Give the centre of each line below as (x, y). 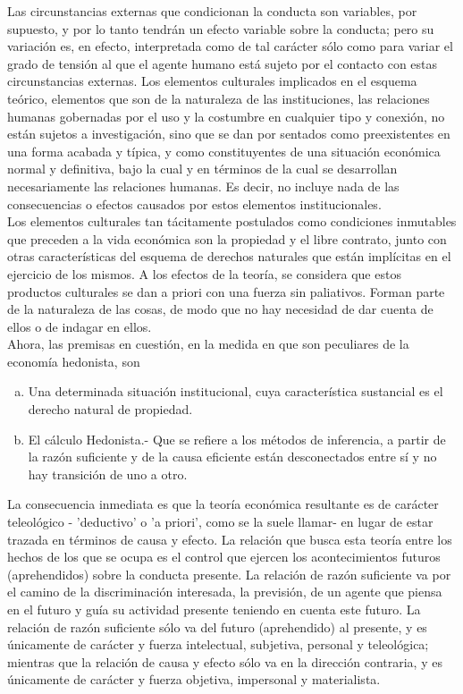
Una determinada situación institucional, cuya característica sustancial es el (236, 391)
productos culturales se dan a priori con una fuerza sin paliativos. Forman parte (226, 291)
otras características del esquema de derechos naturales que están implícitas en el (229, 256)
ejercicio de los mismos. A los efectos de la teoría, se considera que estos (204, 273)
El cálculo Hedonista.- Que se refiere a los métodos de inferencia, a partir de (237, 439)
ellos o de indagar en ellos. (80, 326)
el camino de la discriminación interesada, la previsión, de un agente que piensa (225, 592)
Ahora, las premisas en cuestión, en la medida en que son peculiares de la (208, 344)
